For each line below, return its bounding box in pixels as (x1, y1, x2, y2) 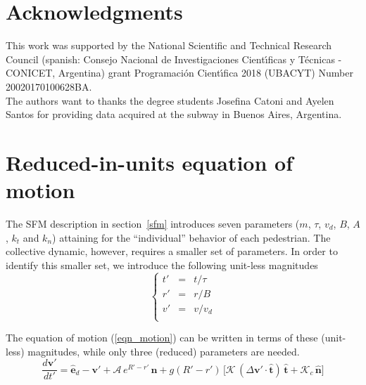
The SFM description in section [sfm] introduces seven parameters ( (6, 216, 300, 230)
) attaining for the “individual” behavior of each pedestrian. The (52, 230, 331, 244)
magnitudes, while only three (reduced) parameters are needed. (27, 344, 300, 358)
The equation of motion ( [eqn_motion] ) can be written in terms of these (6, 330, 318, 344)
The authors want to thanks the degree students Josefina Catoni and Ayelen (6, 93, 334, 107)
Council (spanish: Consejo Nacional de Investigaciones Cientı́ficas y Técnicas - (6, 51, 342, 66)
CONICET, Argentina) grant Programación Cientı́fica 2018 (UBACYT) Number (6, 65, 353, 80)
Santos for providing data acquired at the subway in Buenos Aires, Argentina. (6, 107, 342, 122)
